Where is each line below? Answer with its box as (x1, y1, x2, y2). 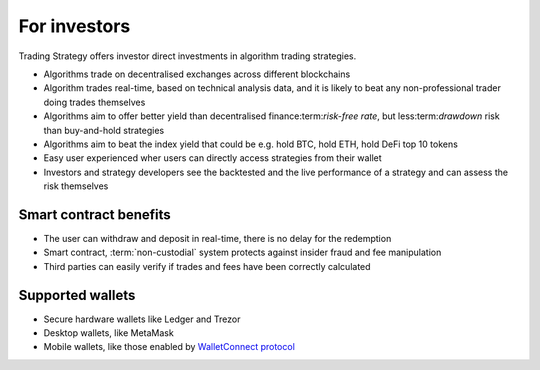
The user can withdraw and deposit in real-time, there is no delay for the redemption (43, 232, 392, 244)
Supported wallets (18, 286, 136, 304)
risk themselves (43, 180, 109, 192)
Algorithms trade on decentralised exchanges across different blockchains (43, 68, 351, 80)
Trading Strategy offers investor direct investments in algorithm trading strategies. (18, 50, 357, 62)
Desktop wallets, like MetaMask (43, 327, 174, 339)
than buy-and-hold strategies (43, 124, 165, 136)
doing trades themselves (43, 96, 146, 108)
